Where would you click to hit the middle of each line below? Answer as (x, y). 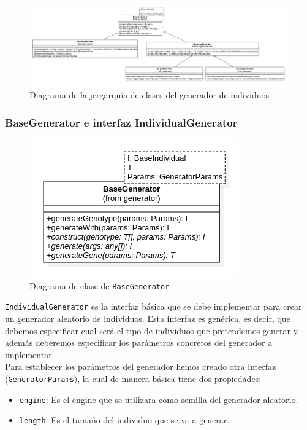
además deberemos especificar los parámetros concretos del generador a (139, 342)
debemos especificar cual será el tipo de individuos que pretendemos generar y (152, 330)
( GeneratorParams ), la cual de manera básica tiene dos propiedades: (133, 378)
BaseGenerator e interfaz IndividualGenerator (121, 122)
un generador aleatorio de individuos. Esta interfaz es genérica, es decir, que (148, 318)
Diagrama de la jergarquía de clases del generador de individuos (150, 95)
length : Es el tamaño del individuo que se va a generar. (124, 420)
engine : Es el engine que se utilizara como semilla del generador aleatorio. (159, 399)
